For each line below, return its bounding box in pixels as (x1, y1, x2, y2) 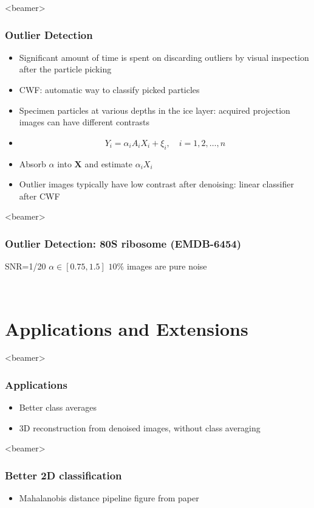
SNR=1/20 (5, 260, 46, 273)
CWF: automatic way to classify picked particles (19, 83, 200, 96)
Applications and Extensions (5, 316, 248, 341)
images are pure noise (126, 260, 207, 273)
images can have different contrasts (19, 116, 149, 128)
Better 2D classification (5, 468, 122, 482)
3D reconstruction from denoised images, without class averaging (19, 421, 261, 434)
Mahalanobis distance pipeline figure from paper (19, 492, 199, 504)
